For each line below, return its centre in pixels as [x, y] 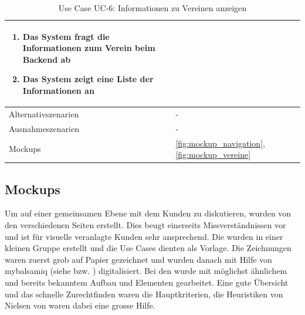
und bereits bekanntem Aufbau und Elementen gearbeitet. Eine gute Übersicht [147, 282]
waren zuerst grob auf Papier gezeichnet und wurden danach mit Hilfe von [138, 259]
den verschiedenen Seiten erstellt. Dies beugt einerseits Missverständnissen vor [145, 224]
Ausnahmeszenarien [44, 128]
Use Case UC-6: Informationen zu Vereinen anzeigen [152, 8]
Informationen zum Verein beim [89, 48]
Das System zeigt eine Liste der [88, 79]
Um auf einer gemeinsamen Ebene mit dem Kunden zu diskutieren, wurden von [148, 213]
